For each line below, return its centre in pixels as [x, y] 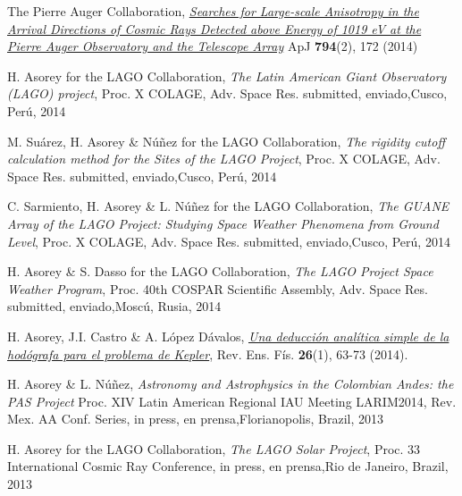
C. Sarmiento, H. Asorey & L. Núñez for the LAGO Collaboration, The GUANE [228, 206]
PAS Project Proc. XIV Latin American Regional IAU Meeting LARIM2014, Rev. [232, 401]
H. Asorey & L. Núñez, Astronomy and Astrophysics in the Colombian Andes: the [231, 384]
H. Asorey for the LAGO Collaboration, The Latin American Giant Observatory [227, 76]
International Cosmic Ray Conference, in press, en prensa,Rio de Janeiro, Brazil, [228, 466]
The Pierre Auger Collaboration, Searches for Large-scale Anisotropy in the [213, 11]
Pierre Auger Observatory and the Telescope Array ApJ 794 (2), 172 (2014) [213, 46]
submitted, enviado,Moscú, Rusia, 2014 [114, 306]
